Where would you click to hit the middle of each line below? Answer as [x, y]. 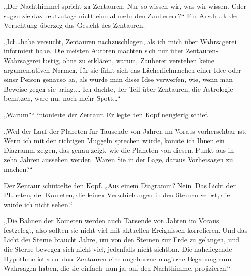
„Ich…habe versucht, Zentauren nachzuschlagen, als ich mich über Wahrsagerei [120, 41]
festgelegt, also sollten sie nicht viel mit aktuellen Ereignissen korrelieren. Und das [126, 230]
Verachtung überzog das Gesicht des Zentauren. [74, 25]
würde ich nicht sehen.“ [38, 204]
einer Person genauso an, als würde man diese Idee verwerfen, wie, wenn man [118, 79]
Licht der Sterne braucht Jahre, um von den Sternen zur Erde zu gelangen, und [122, 239]
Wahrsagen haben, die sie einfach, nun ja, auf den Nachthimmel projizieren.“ [117, 268]
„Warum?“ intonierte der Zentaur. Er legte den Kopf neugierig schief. [106, 114]
